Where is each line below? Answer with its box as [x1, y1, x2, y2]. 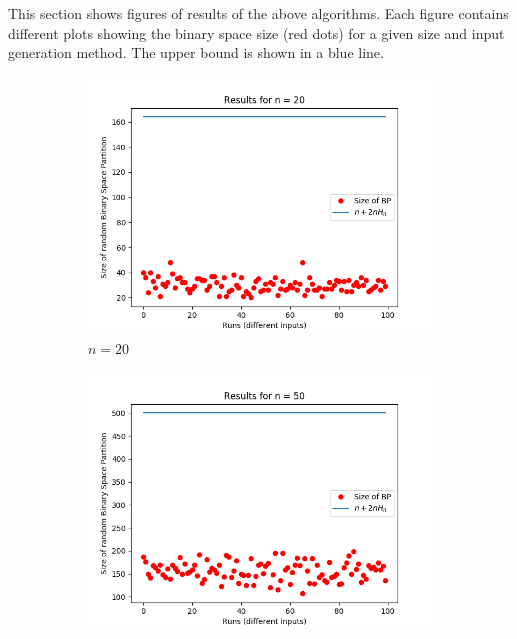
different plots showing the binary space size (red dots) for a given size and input [8, 22, 505, 43]
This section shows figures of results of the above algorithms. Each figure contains [8, 3, 509, 23]
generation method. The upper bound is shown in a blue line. [8, 42, 384, 63]
